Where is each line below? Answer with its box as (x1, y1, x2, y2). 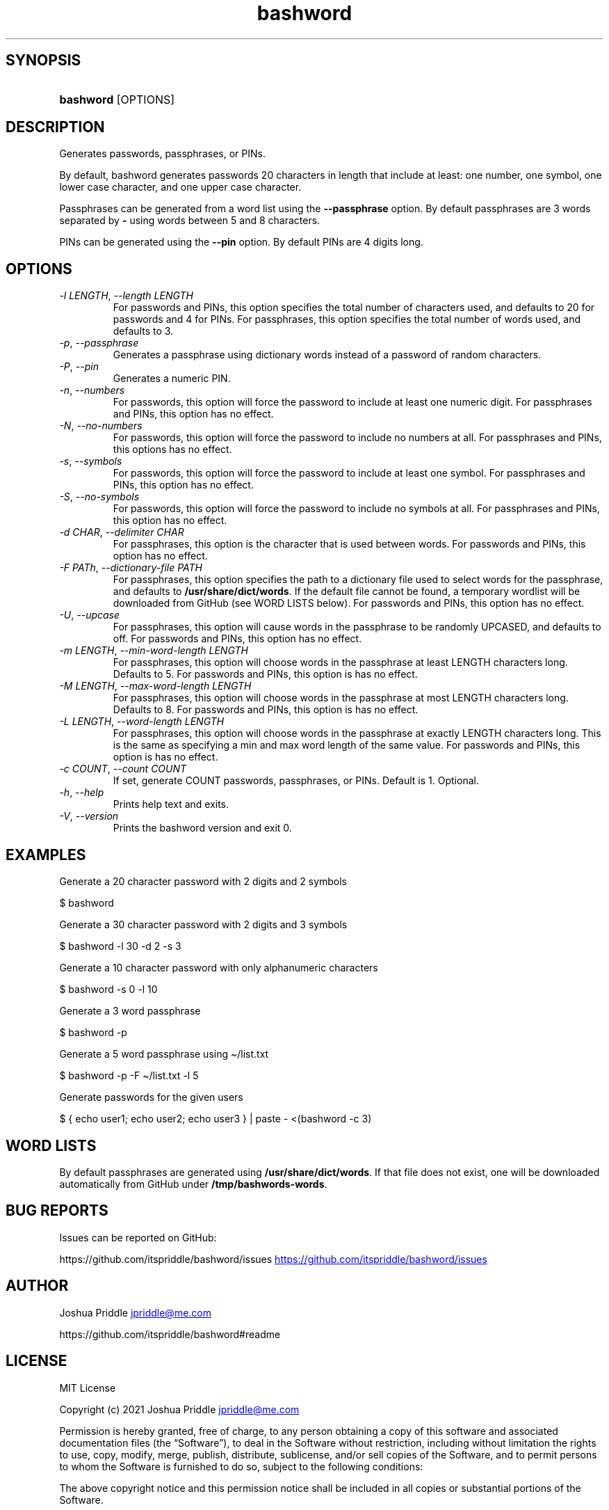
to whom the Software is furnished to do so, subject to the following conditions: (59, 1460, 423, 1472)
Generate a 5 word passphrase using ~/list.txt (59, 1048, 269, 1060)
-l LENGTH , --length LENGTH (59, 289, 193, 302)
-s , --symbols (59, 455, 122, 468)
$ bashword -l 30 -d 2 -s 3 (59, 940, 181, 953)
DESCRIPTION (6, 118, 105, 136)
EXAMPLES (6, 845, 86, 864)
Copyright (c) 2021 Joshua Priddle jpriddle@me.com (59, 1403, 300, 1415)
